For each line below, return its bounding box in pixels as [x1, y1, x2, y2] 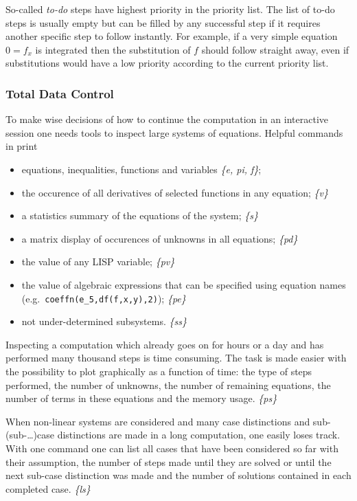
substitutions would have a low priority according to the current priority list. [5, 56, 329, 70]
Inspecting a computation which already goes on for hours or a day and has [5, 337, 324, 351]
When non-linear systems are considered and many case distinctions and [5, 414, 310, 428]
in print [5, 139, 38, 153]
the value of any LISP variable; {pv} [21, 254, 175, 269]
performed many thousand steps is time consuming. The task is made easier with [5, 350, 347, 365]
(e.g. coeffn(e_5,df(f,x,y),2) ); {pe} [21, 291, 186, 305]
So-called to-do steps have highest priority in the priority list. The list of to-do [5, 2, 335, 16]
